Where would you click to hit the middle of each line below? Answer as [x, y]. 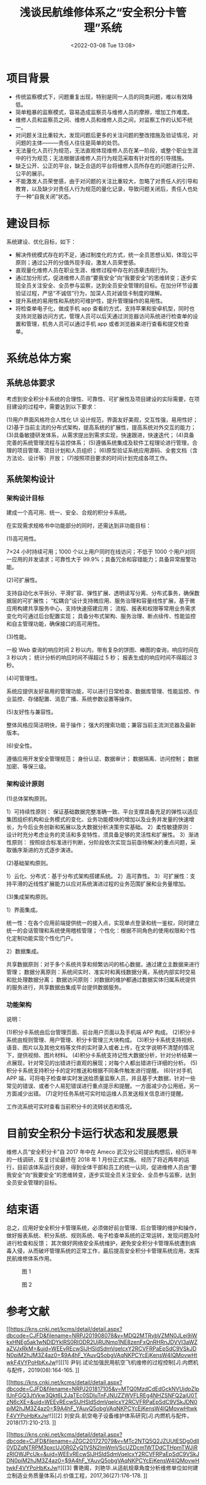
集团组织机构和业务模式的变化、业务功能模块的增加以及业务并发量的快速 [97, 819]
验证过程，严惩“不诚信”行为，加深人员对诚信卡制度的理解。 [90, 293]
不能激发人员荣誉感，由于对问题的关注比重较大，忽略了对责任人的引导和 [106, 181]
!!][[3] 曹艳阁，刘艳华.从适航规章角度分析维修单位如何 [125, 1468]
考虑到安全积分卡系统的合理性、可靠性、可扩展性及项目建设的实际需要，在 [100, 399]
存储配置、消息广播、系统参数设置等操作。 [81, 699]
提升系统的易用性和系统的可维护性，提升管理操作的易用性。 [90, 301]
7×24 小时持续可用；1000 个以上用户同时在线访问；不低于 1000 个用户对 [98, 552]
